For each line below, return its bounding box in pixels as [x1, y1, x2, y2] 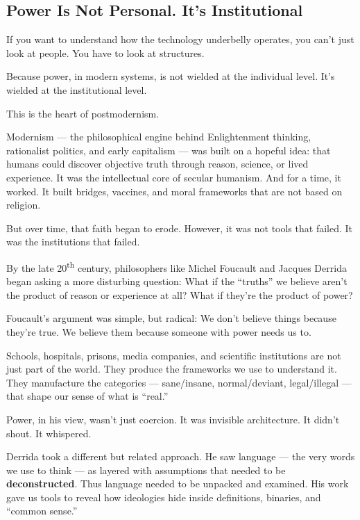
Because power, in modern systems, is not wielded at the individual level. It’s [6, 69, 335, 83]
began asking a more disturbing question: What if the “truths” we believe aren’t [6, 274, 348, 289]
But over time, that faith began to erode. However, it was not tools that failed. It [6, 220, 353, 235]
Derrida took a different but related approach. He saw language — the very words [6, 449, 355, 464]
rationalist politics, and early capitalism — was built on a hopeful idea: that [6, 143, 331, 157]
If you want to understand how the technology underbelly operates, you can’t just [6, 32, 354, 47]
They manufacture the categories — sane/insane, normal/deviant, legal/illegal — [6, 375, 352, 389]
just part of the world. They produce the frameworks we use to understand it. [6, 361, 337, 376]
